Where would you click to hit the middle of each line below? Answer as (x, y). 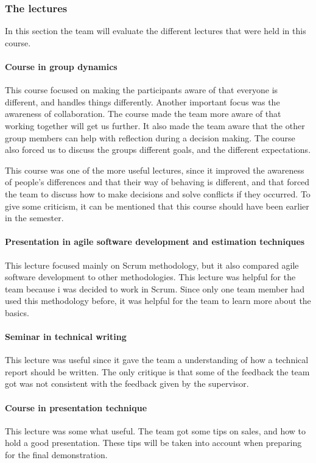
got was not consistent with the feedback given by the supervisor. (127, 383)
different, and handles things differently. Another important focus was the (142, 101)
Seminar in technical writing (66, 337)
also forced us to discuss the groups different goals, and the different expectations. (158, 150)
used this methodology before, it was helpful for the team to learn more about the (158, 301)
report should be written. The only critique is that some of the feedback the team (157, 371)
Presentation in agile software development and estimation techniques (155, 242)
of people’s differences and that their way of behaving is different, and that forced (157, 182)
